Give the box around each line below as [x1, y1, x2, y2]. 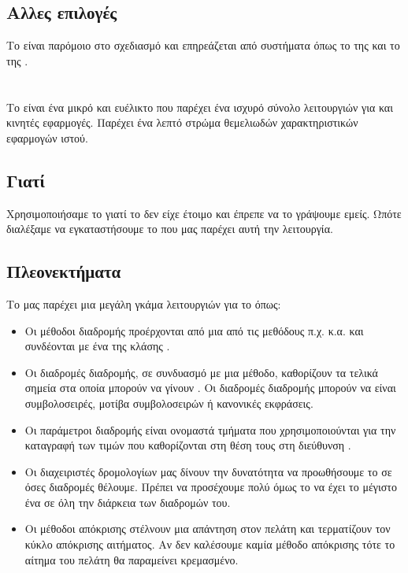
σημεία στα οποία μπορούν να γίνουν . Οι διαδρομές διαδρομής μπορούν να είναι [24, 379, 396, 396]
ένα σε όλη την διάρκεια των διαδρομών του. [24, 494, 231, 510]
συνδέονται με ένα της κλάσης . [24, 338, 170, 354]
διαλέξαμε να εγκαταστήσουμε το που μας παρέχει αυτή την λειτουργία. [6, 220, 333, 237]
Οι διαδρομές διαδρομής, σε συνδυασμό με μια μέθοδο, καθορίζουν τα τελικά [24, 364, 378, 380]
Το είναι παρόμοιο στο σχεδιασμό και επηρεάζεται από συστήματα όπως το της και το [6, 37, 400, 54]
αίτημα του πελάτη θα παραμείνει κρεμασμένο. [24, 551, 239, 567]
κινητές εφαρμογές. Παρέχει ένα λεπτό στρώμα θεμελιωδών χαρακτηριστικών [6, 114, 358, 131]
